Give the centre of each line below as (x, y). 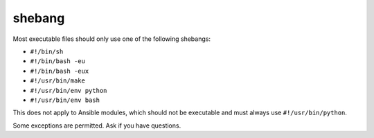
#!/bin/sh (47, 51)
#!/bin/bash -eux (60, 71)
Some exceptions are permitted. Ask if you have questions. (97, 126)
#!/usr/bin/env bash (65, 100)
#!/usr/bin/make (58, 81)
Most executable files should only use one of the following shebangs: (112, 39)
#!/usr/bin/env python (69, 90)
